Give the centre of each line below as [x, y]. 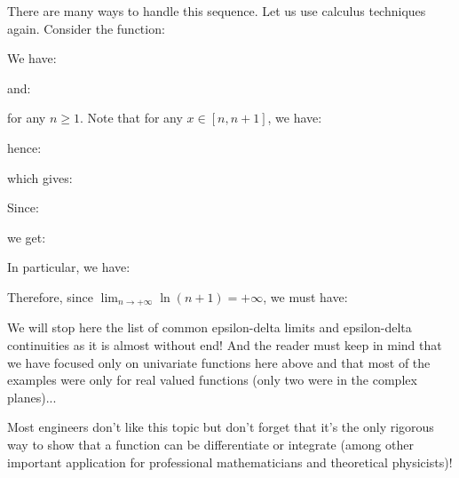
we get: [27, 237]
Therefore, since [50, 296]
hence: [24, 147]
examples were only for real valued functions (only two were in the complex [212, 380]
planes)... [32, 397]
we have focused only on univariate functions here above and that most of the [219, 362]
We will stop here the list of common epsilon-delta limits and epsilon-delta [210, 327]
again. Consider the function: [86, 28]
